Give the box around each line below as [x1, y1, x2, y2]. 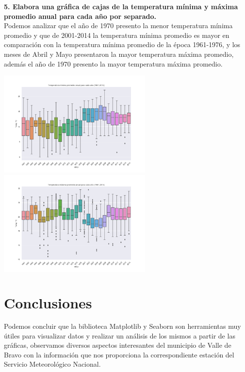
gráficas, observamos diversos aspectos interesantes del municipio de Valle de [4, 340, 231, 350]
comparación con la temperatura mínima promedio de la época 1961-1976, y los [4, 39, 241, 50]
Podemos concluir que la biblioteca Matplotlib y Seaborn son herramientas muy [4, 321, 241, 331]
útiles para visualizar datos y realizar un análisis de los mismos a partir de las [4, 330, 235, 340]
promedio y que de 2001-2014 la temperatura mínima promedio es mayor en [4, 30, 229, 40]
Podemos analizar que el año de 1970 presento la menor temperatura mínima [4, 20, 233, 31]
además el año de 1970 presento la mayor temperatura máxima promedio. [4, 58, 223, 68]
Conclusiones [4, 293, 92, 313]
